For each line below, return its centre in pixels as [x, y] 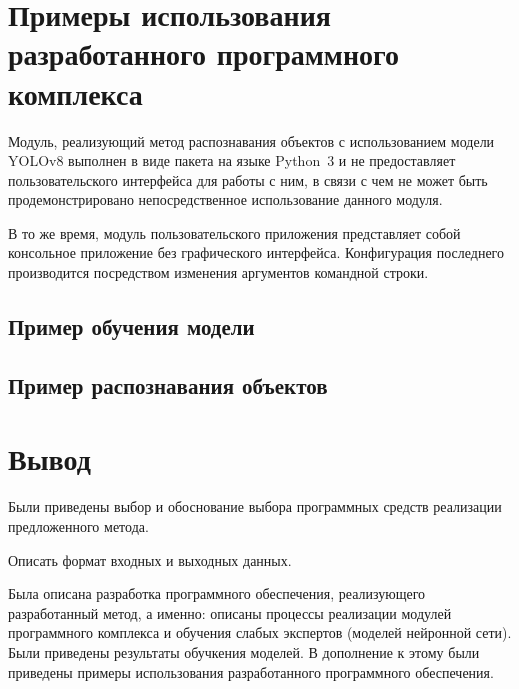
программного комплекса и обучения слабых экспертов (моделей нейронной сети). [260, 632]
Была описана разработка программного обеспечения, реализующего [217, 593]
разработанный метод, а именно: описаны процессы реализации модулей [230, 612]
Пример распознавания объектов [168, 384]
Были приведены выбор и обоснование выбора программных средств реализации [255, 506]
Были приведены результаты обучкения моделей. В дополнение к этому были [244, 651]
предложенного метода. [78, 525]
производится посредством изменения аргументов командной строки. [218, 272]
